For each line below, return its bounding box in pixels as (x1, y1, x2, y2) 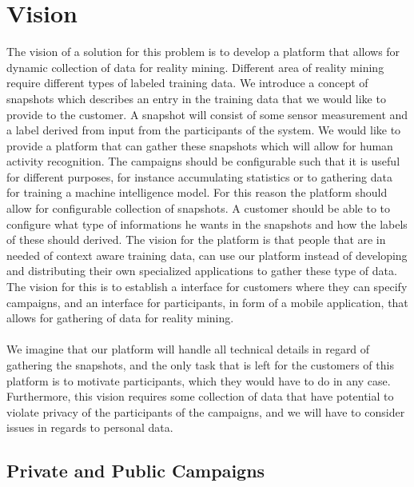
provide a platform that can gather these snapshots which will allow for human (6, 137, 393, 154)
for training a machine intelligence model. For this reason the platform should (6, 184, 388, 201)
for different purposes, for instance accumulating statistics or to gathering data (6, 168, 392, 185)
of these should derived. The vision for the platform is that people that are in (6, 231, 386, 248)
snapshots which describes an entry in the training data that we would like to (6, 90, 386, 106)
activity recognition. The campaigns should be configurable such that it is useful (6, 153, 400, 170)
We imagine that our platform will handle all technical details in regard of (6, 341, 370, 357)
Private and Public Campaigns (6, 458, 265, 483)
